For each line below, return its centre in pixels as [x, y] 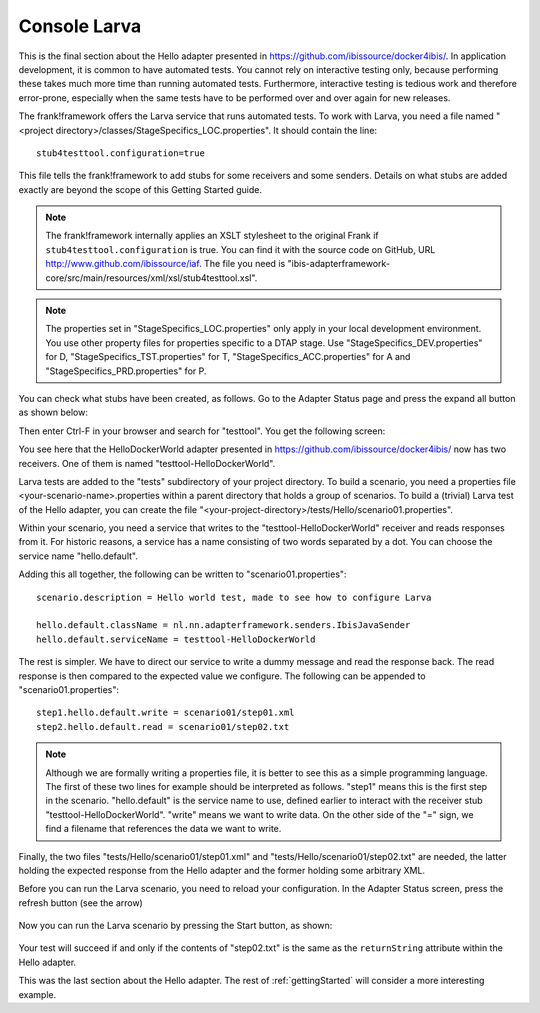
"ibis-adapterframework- [338, 264]
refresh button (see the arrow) [81, 902]
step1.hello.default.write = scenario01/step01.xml [165, 713]
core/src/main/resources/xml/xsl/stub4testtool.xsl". [151, 277]
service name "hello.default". [78, 556]
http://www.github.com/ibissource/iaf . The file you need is [165, 264]
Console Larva [80, 26]
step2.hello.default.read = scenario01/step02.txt [163, 726]
